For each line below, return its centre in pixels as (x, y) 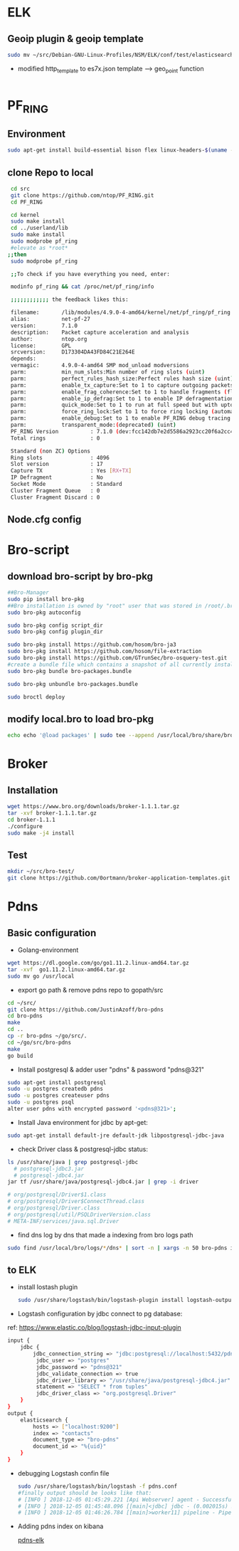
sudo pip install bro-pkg (46, 599)
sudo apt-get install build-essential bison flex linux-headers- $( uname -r (122, 150)
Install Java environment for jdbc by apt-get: (83, 1122)
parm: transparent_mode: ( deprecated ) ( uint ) (93, 425)
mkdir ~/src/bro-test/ (41, 872)
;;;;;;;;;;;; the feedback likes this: (70, 300)
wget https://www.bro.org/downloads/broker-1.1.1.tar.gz (94, 807)
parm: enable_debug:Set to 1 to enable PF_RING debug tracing (121, 418)
